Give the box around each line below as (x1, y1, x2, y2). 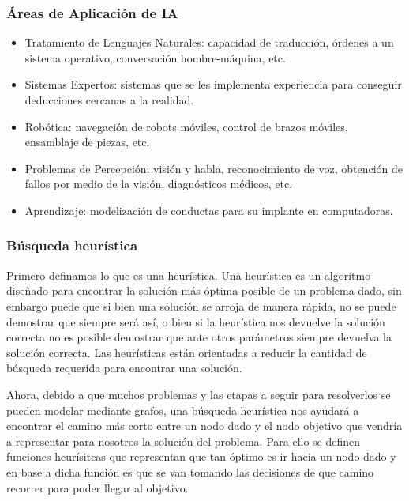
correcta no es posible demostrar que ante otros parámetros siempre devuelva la (6, 329, 392, 345)
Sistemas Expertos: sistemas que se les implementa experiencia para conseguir (24, 76, 402, 92)
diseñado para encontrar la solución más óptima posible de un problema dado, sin (6, 282, 402, 299)
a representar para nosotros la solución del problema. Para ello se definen (6, 432, 361, 449)
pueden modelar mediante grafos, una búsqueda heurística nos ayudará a (6, 401, 359, 418)
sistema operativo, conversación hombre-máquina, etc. (24, 49, 286, 66)
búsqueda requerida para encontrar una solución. (6, 360, 242, 376)
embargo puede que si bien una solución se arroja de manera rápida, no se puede (6, 297, 396, 314)
